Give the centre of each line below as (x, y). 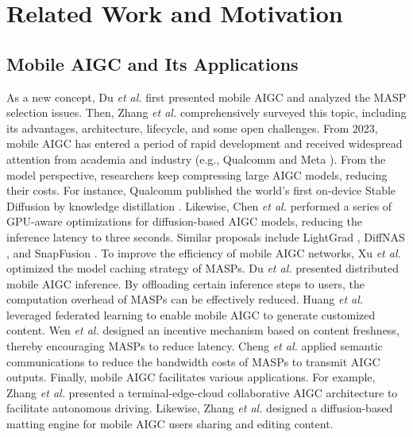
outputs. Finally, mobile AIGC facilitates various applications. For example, (191, 377)
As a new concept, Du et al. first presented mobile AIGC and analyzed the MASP (206, 97)
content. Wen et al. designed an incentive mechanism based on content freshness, (203, 330)
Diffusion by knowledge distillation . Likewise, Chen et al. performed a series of (199, 205)
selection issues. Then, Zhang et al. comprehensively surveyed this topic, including (206, 112)
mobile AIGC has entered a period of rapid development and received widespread (205, 143)
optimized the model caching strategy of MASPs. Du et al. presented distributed (203, 268)
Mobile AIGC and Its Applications (152, 63)
